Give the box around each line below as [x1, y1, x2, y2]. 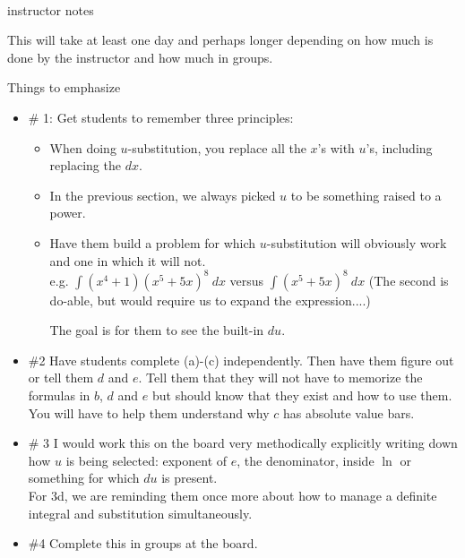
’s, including [366, 138, 433, 157]
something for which [28, 468, 140, 487]
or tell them [28, 368, 94, 387]
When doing [49, 138, 116, 157]
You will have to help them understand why [28, 403, 270, 422]
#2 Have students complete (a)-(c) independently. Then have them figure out [28, 350, 454, 369]
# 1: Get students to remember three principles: [28, 107, 294, 126]
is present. [161, 468, 218, 487]
